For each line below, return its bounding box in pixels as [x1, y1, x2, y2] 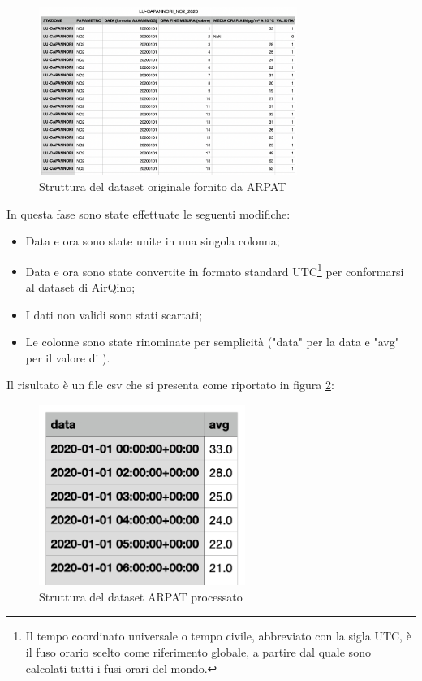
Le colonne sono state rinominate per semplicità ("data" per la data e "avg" [25, 333, 399, 350]
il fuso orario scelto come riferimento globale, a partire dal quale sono [25, 644, 371, 661]
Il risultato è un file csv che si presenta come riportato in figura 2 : [6, 376, 334, 393]
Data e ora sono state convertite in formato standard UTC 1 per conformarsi [25, 260, 404, 280]
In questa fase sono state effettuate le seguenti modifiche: [6, 205, 291, 222]
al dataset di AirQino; [25, 279, 136, 296]
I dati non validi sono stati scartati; [25, 306, 203, 323]
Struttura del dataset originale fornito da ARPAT [39, 178, 286, 195]
